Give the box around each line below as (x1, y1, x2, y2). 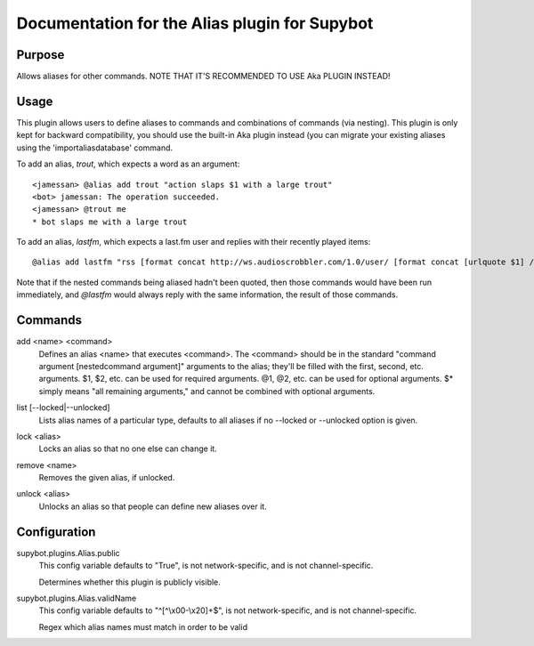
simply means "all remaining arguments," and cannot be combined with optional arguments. (38, 385, 376, 396)
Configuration (16, 524, 96, 539)
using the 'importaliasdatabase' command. (16, 142, 174, 153)
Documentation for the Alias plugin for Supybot (16, 13, 374, 33)
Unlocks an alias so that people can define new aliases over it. (38, 501, 267, 512)
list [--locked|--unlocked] (16, 402, 110, 413)
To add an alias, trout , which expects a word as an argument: (16, 158, 240, 169)
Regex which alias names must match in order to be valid (38, 621, 248, 632)
